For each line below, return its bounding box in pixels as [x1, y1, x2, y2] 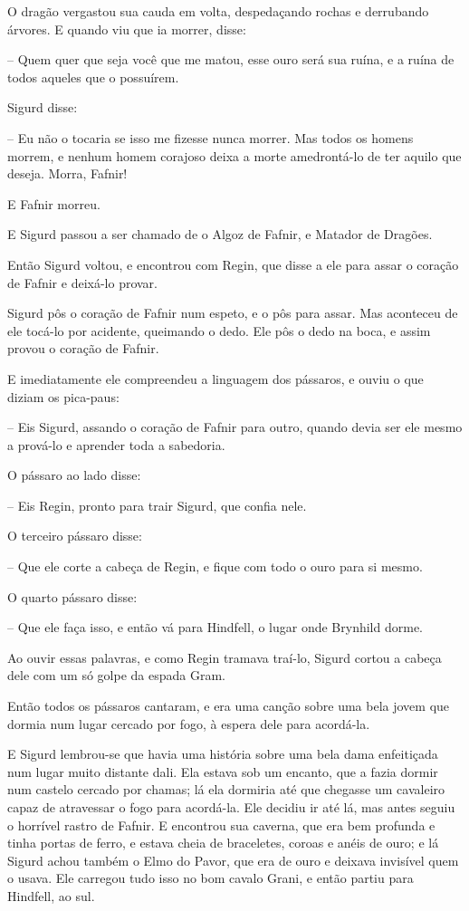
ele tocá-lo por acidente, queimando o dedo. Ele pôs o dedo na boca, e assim [7, 321, 431, 340]
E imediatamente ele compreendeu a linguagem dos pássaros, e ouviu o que [7, 369, 424, 388]
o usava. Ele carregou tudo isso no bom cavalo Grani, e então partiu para [7, 868, 414, 887]
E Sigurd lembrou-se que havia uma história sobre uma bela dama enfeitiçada [7, 744, 438, 763]
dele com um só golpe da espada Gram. [7, 666, 225, 685]
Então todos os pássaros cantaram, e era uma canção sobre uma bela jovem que [7, 696, 450, 715]
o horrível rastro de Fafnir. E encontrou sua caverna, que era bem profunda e [7, 815, 435, 834]
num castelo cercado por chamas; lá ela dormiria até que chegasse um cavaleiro [7, 780, 445, 799]
